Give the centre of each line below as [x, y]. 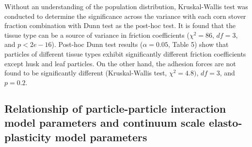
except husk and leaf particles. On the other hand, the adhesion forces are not [120, 63]
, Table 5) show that [198, 44]
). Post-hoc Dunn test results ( [97, 44]
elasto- [225, 123]
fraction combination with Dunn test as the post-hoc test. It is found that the [120, 25]
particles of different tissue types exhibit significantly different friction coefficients [125, 53]
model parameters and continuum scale [105, 123]
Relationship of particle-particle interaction [115, 108]
